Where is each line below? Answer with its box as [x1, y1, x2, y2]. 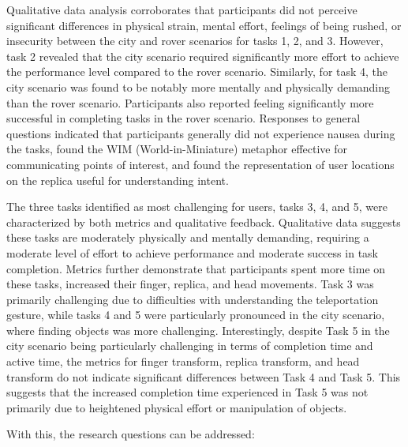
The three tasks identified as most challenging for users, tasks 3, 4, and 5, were [6, 198, 387, 215]
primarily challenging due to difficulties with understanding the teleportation [6, 291, 379, 307]
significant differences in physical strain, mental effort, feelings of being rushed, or [6, 17, 402, 33]
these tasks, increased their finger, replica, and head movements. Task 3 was [6, 276, 374, 292]
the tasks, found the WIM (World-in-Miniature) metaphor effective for [6, 141, 348, 157]
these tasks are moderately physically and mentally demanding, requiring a [6, 229, 369, 246]
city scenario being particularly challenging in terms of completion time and [6, 337, 373, 354]
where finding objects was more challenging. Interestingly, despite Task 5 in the [6, 321, 390, 338]
